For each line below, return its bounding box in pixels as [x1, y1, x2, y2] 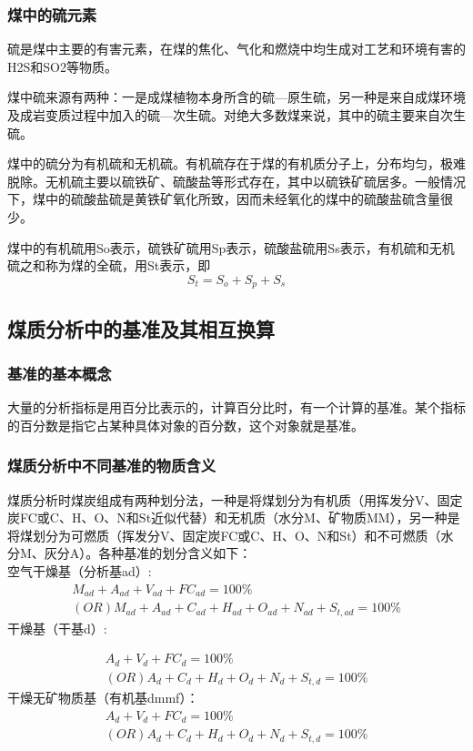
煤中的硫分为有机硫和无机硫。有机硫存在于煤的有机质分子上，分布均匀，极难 [7, 154, 466, 173]
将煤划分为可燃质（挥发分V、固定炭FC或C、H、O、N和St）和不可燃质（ [7, 525, 441, 544]
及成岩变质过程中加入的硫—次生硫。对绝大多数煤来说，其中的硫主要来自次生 [7, 106, 466, 124]
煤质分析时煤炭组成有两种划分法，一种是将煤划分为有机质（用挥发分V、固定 [7, 490, 463, 509]
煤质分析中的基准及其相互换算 [7, 314, 275, 342]
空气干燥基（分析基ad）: [7, 561, 152, 580]
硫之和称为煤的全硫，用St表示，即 [7, 256, 211, 275]
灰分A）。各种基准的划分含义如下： [44, 543, 252, 563]
